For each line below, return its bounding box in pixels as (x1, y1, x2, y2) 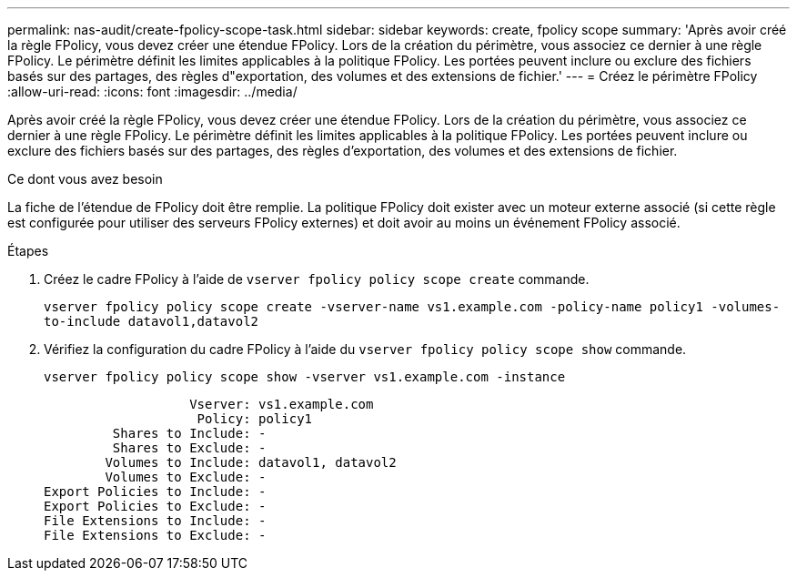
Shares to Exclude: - (112, 441, 267, 455)
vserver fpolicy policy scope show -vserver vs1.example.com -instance (44, 370, 566, 384)
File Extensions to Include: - (44, 513, 267, 528)
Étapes (7, 243, 49, 259)
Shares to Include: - (112, 426, 267, 441)
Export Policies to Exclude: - (44, 499, 267, 513)
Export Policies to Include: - (44, 484, 267, 499)
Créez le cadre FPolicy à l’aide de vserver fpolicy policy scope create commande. (44, 271, 590, 287)
